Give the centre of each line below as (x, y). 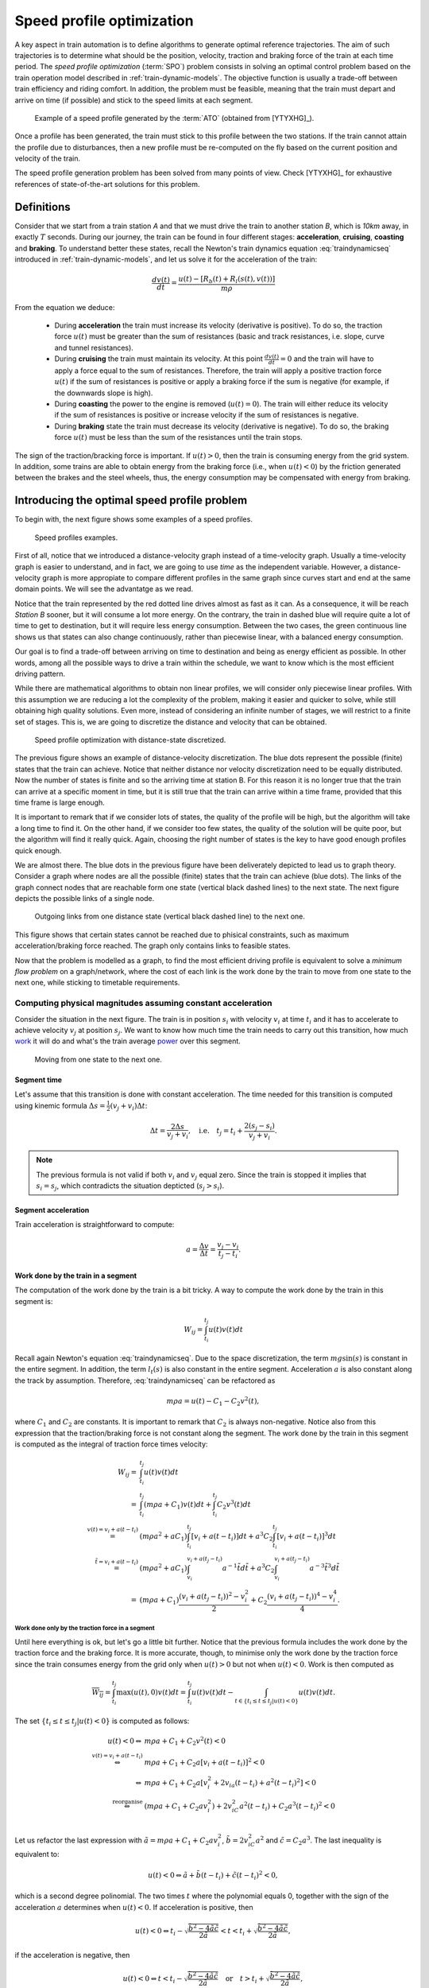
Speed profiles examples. (76, 538)
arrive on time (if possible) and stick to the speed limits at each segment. (134, 100)
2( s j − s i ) (259, 1127)
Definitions (43, 207)
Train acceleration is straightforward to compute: (95, 1225)
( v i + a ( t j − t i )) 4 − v (300, 1596)
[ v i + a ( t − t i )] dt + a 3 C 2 (232, 1537)
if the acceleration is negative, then (72, 1955)
